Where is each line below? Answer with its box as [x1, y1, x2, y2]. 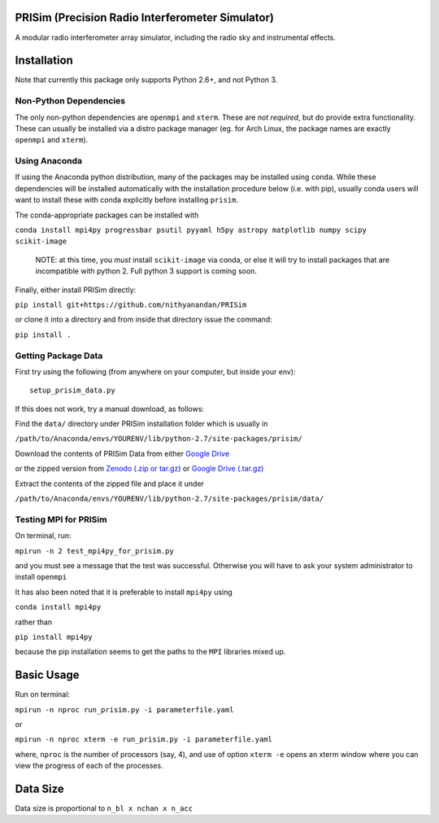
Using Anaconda [15, 155, 83, 167]
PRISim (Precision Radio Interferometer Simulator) [15, 11, 274, 24]
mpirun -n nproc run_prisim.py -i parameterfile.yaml [15, 705, 234, 714]
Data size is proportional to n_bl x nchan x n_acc [15, 803, 193, 813]
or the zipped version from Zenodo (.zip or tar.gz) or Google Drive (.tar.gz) [15, 464, 264, 474]
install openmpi [15, 572, 67, 582]
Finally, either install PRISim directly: [15, 285, 137, 295]
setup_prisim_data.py [29, 386, 115, 395]
